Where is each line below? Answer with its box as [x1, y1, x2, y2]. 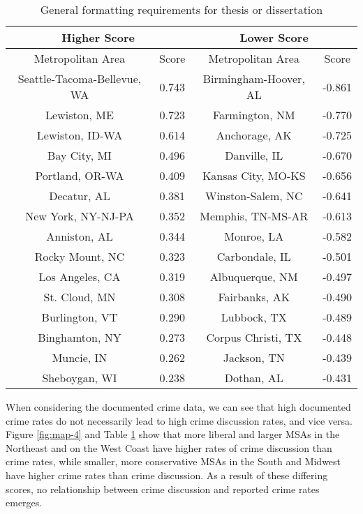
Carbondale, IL [216, 248, 291, 264]
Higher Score [61, 29, 135, 45]
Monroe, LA [224, 228, 284, 244]
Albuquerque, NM [209, 269, 298, 285]
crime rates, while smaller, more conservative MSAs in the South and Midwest [6, 454, 341, 469]
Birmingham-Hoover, [202, 70, 305, 86]
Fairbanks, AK [218, 289, 290, 305]
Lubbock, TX [221, 309, 287, 325]
